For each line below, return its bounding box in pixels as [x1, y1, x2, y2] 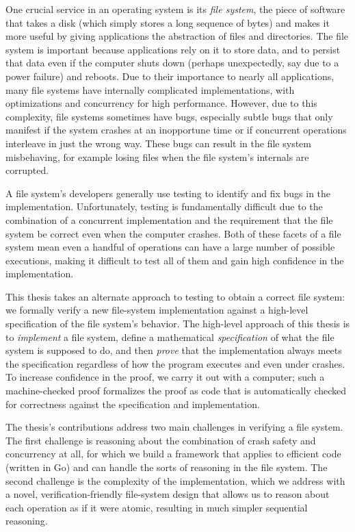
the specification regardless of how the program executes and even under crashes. [5, 356, 345, 370]
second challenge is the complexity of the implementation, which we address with [5, 473, 345, 487]
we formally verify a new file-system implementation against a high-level [5, 303, 308, 317]
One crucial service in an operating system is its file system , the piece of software [5, 2, 345, 16]
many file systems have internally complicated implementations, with [5, 82, 295, 97]
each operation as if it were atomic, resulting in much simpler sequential [5, 500, 308, 514]
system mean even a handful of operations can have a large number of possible [5, 240, 335, 254]
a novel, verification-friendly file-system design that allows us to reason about [5, 487, 330, 501]
